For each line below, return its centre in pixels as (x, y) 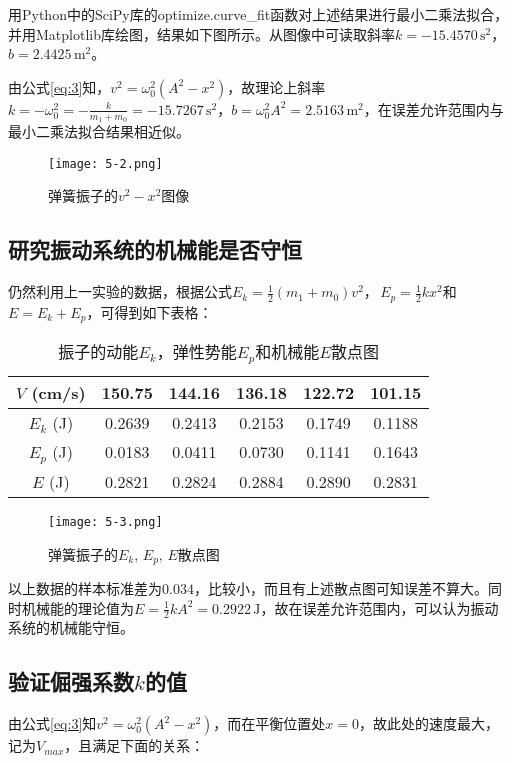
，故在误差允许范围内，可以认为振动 (379, 607)
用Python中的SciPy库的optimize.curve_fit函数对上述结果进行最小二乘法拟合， (258, 14)
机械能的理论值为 (77, 607)
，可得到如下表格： (149, 311)
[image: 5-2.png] (105, 163)
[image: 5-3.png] (105, 521)
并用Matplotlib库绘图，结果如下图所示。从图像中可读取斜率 (201, 33)
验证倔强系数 (71, 681)
